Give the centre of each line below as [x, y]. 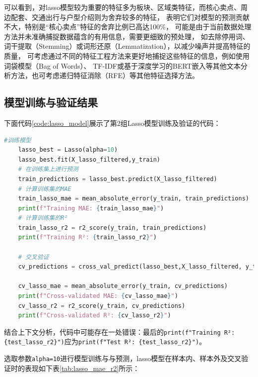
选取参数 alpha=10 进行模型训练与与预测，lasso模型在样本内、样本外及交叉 [123, 358]
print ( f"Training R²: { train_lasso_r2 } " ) [87, 237]
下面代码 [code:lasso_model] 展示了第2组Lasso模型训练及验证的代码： [112, 123]
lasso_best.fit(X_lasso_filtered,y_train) [89, 159]
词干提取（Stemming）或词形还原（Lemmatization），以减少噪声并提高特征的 [127, 46]
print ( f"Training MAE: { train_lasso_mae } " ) [91, 208]
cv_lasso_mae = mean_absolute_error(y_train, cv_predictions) [123, 286]
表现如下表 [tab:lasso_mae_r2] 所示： [82, 368]
